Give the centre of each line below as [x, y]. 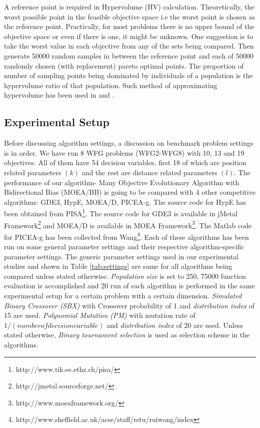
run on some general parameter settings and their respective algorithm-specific [124, 247]
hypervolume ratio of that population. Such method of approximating [111, 85]
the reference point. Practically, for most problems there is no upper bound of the [129, 26]
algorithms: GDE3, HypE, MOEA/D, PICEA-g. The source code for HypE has [125, 201]
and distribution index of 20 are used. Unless [175, 325]
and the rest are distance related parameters [149, 172]
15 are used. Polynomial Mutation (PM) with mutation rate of [100, 315]
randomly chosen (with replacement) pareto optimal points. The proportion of [124, 65]
